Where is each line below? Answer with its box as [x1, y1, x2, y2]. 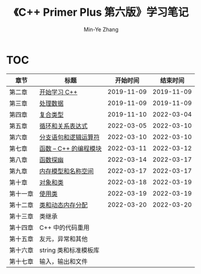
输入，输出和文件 [39, 257, 88, 266]
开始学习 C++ [39, 88, 78, 96]
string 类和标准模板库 [39, 246, 100, 254]
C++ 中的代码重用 [39, 223, 90, 232]
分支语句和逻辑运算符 [39, 133, 100, 142]
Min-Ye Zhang [84, 25, 119, 33]
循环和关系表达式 [39, 122, 88, 130]
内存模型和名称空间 [39, 167, 94, 175]
